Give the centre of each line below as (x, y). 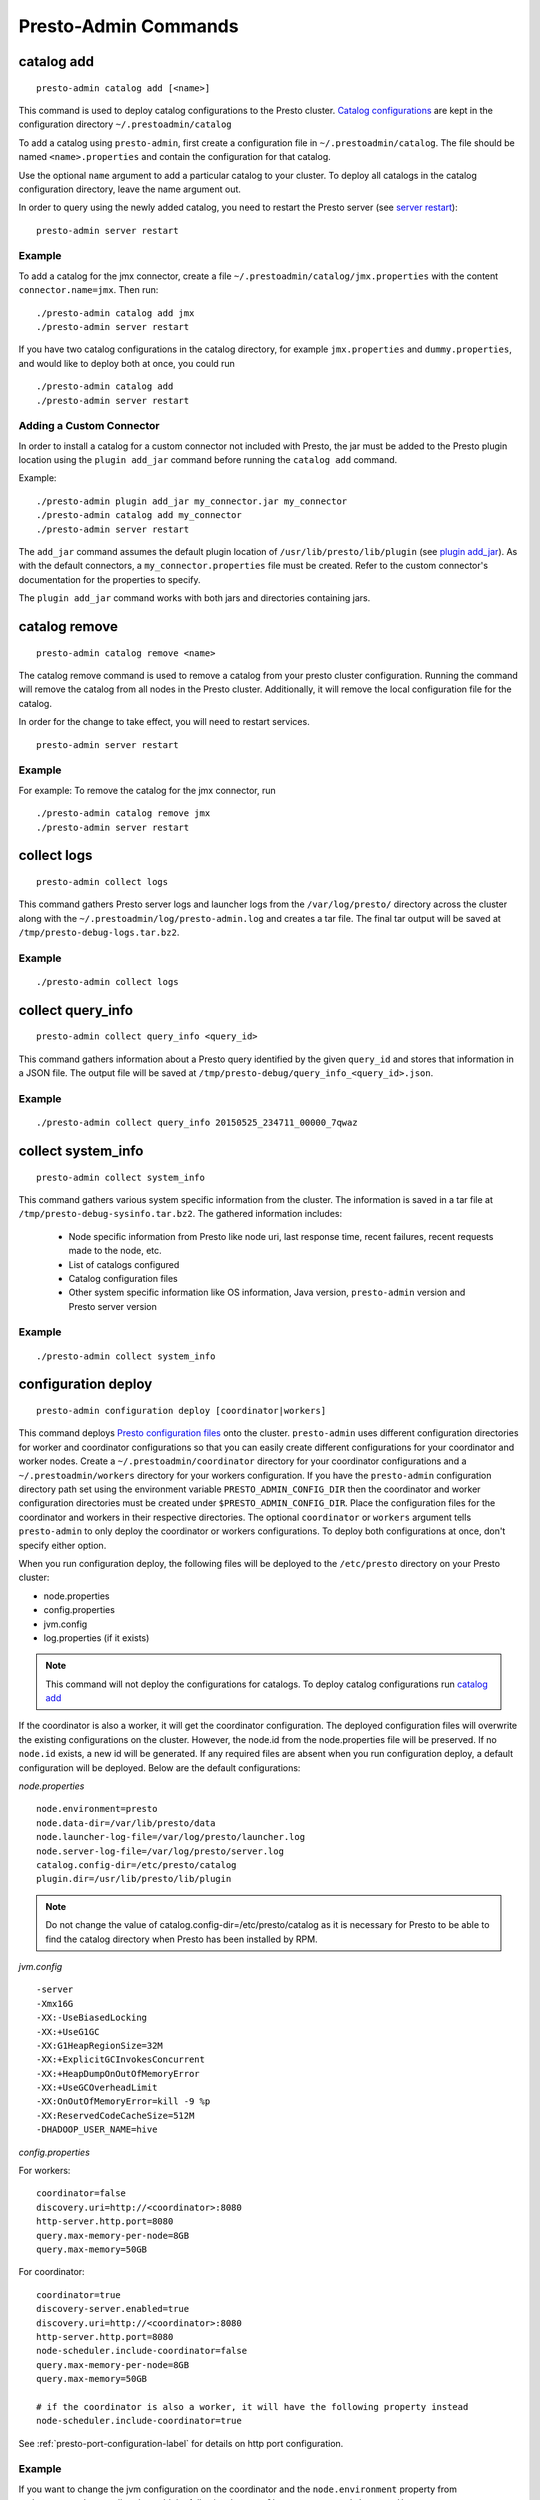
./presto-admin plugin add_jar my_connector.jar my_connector (192, 501)
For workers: (44, 2171)
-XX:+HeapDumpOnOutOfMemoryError (118, 2073)
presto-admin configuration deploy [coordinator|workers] (181, 1411)
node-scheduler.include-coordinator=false (142, 2351)
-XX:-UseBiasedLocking (92, 2018)
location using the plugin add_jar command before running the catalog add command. (208, 460)
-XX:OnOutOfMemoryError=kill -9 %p (123, 2101)
